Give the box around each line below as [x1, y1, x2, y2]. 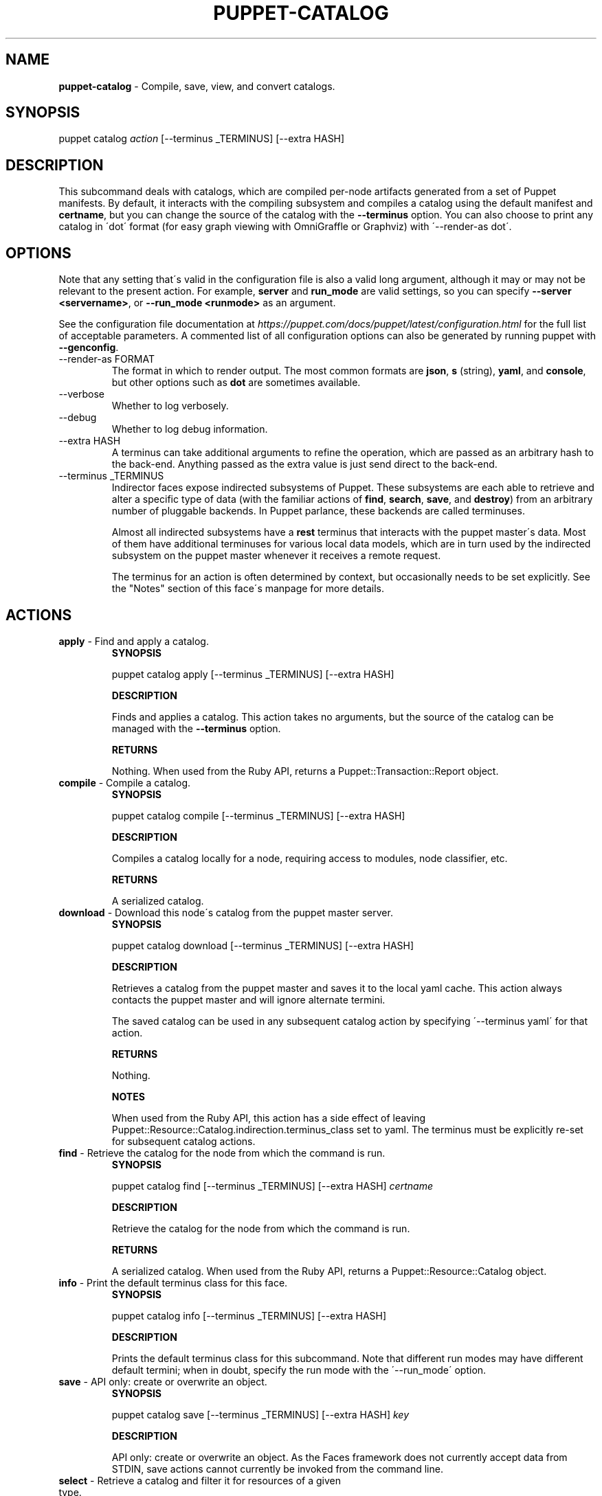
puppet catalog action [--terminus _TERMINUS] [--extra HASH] [58, 133, 345, 145]
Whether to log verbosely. [111, 400, 229, 412]
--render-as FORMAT [58, 353, 155, 365]
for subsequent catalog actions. [111, 1135, 256, 1147]
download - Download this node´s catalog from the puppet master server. [58, 906, 393, 918]
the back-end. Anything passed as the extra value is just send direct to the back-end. [111, 458, 498, 471]
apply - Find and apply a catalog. [58, 635, 209, 647]
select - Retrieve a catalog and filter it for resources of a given [58, 1474, 341, 1486]
